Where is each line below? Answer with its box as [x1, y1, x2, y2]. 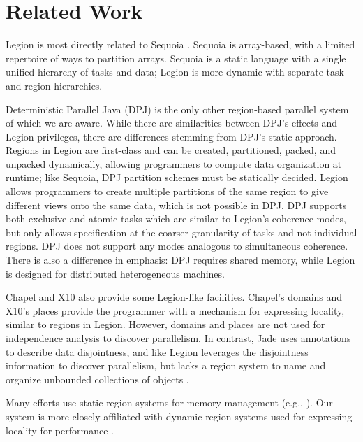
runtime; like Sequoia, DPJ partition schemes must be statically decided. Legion [6, 170, 348, 185]
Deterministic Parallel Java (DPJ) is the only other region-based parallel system [6, 101, 349, 116]
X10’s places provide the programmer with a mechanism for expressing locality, [6, 303, 345, 318]
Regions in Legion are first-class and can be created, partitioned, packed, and [6, 143, 336, 157]
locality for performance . [6, 422, 114, 437]
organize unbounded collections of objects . [6, 371, 189, 386]
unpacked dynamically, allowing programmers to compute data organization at [6, 156, 342, 171]
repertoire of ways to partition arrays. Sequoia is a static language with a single [6, 50, 346, 65]
